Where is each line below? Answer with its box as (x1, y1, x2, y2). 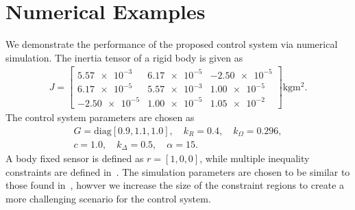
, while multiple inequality (199, 151, 310, 166)
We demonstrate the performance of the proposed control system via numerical (5, 37, 338, 51)
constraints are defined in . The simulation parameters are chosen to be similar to (5, 164, 350, 179)
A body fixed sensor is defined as (5, 151, 144, 166)
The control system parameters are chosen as (5, 109, 195, 124)
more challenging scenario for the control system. (5, 191, 211, 205)
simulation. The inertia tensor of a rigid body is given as (5, 50, 243, 64)
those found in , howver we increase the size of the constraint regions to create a (5, 178, 345, 192)
